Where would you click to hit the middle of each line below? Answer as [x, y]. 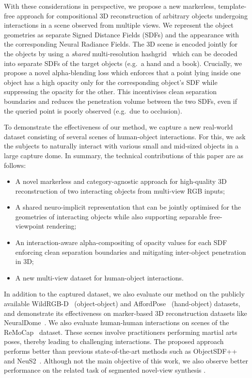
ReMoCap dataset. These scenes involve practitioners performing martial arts [121, 332]
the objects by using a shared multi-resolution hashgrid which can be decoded [121, 53]
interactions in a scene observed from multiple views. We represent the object [119, 25]
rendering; [61, 226]
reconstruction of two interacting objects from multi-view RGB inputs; [120, 190]
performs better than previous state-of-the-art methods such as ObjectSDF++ [121, 351]
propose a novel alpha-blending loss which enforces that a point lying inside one [122, 73]
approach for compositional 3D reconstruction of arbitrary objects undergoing [132, 15]
